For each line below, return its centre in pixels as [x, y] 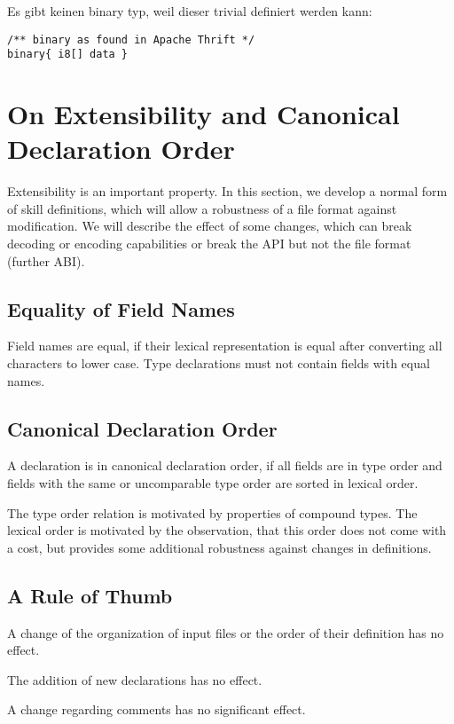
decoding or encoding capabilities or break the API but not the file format [209, 243]
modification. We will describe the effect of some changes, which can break [210, 226]
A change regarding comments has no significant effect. [157, 709]
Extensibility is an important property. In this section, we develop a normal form [227, 191]
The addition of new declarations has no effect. [135, 679]
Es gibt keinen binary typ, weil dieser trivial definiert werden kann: [190, 11]
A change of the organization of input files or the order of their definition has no [226, 632]
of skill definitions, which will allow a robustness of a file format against [202, 208]
